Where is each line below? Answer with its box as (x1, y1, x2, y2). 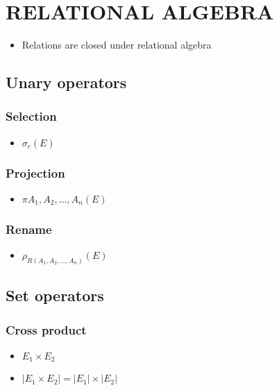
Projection (6, 164, 65, 181)
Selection (6, 108, 57, 125)
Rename (6, 220, 52, 237)
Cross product (6, 321, 87, 338)
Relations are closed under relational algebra (22, 37, 212, 52)
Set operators (6, 285, 104, 306)
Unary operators (6, 71, 127, 93)
